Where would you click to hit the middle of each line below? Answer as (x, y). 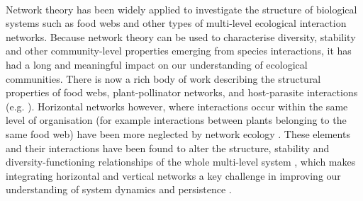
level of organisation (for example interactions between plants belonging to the (176, 120)
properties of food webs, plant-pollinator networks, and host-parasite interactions (182, 92)
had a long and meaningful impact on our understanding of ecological (157, 64)
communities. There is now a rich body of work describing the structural (163, 78)
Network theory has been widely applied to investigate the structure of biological (181, 9)
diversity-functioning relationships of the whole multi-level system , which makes (181, 162)
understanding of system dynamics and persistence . (119, 189)
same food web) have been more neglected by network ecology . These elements (178, 133)
